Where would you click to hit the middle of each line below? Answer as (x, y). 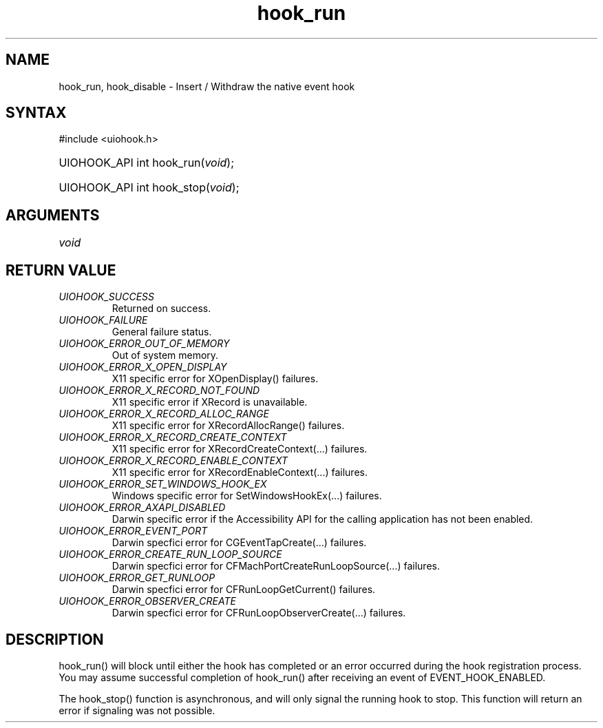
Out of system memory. (165, 355)
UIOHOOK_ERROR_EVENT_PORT (133, 531)
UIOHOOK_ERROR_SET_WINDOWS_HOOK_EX (163, 484)
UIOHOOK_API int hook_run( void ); (147, 163)
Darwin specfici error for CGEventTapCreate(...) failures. (239, 543)
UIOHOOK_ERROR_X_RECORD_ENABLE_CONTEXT (173, 461)
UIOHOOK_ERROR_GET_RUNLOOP (137, 578)
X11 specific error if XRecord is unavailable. (210, 402)
